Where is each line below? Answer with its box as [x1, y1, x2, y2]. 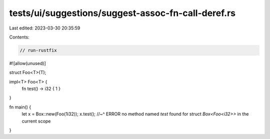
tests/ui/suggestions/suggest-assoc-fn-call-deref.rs [9, 7, 236, 18]
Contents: [9, 34, 29, 40]
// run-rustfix [19, 47, 57, 53]
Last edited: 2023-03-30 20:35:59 [9, 25, 80, 31]
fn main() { [9, 104, 31, 110]
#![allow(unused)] [9, 60, 46, 66]
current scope [21, 118, 51, 124]
